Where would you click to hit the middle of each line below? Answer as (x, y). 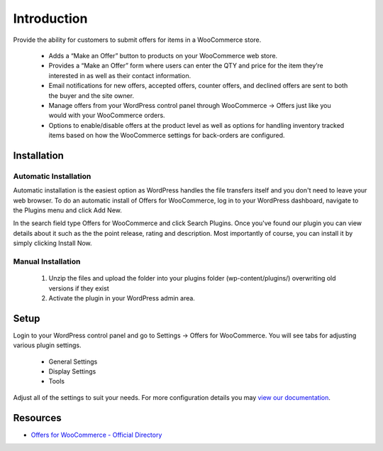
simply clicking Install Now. (52, 243)
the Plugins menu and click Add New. (67, 210)
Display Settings (72, 371)
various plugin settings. (47, 345)
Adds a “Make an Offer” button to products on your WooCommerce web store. (163, 55)
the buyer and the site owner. (91, 95)
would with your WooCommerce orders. (107, 115)
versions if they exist (79, 288)
